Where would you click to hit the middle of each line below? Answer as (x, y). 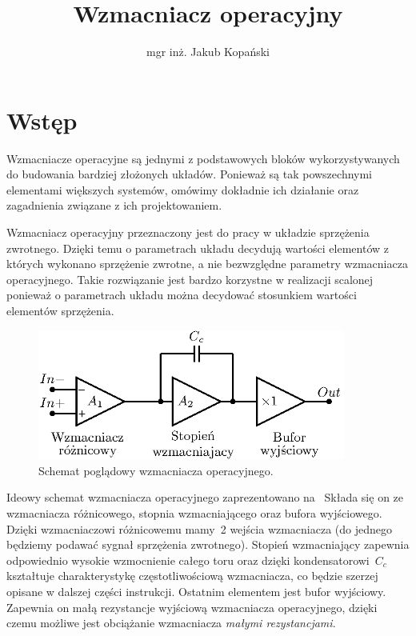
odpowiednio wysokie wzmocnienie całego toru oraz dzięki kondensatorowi (188, 560)
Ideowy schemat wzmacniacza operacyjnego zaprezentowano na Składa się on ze (205, 497)
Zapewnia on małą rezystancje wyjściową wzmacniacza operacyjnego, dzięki (192, 607)
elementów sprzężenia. (60, 310)
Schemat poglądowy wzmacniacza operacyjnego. (156, 470)
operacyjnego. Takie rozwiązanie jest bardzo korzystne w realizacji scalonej (190, 279)
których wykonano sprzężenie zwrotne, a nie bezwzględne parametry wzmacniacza (207, 264)
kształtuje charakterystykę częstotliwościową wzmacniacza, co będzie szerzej (192, 576)
